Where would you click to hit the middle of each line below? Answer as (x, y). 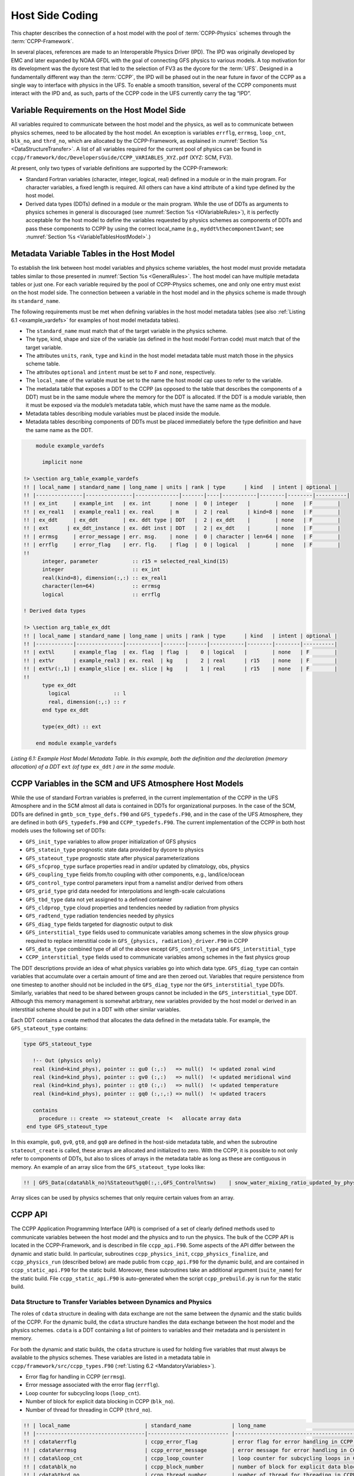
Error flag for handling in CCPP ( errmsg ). (76, 1377)
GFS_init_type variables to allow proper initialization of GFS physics (111, 841)
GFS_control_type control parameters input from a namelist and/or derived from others (135, 883)
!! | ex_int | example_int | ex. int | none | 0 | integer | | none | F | (182, 504)
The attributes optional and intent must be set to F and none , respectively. (121, 372)
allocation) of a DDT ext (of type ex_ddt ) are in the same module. (93, 767)
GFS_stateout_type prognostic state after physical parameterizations (113, 858)
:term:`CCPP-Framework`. (42, 41)
